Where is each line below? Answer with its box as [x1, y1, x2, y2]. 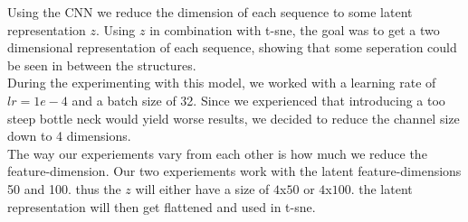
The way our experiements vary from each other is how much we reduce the [7, 143, 427, 162]
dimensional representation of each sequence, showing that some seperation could [7, 38, 457, 57]
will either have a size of [135, 179, 270, 198]
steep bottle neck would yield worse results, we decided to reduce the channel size [7, 108, 460, 127]
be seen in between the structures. [7, 55, 196, 74]
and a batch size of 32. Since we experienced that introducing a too [72, 90, 445, 109]
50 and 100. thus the [7, 179, 121, 198]
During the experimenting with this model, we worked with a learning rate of [7, 73, 436, 92]
